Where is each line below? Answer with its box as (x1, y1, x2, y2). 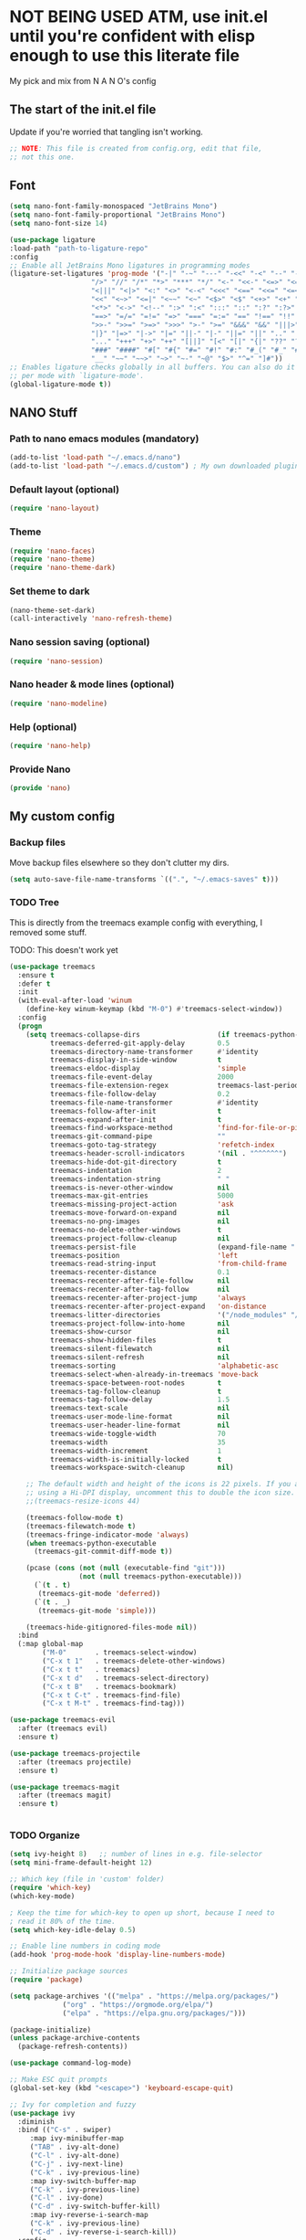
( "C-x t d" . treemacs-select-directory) (42, 1674, 209, 1683)
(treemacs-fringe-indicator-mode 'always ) (25, 1530, 189, 1539)
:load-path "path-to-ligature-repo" (9, 244, 148, 253)
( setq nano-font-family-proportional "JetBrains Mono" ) (9, 210, 226, 220)
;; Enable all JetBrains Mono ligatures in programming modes (9, 260, 250, 270)
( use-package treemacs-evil (9, 1716, 117, 1725)
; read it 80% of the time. (9, 1917, 117, 1926)
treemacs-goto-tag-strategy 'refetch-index (49, 1140, 275, 1150)
